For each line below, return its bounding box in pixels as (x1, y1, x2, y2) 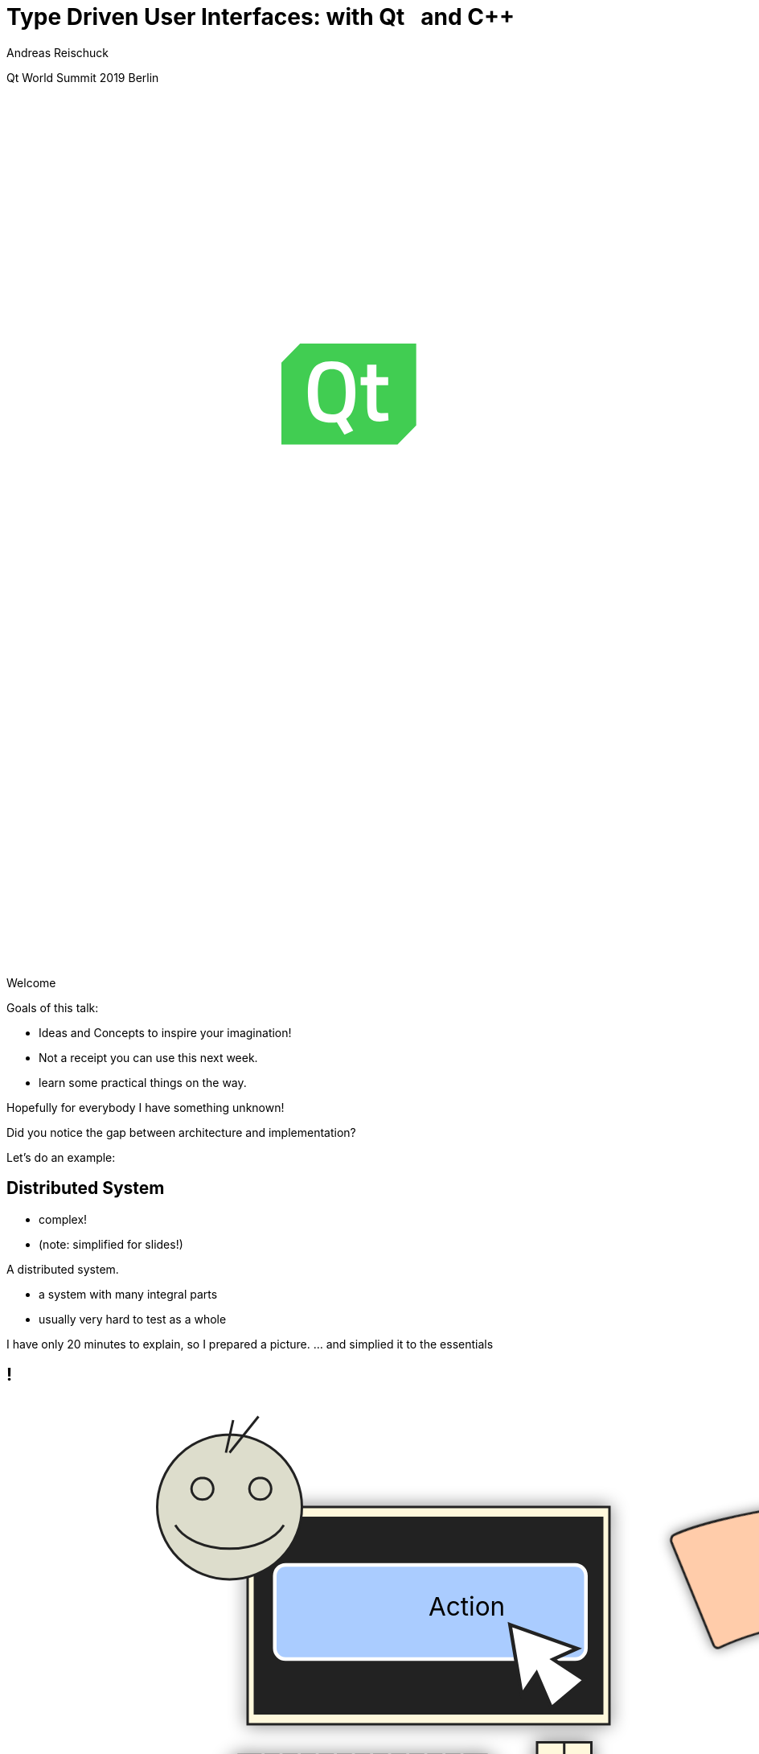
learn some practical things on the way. (39, 1075, 247, 1089)
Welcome (6, 975, 56, 990)
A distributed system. (6, 1262, 119, 1276)
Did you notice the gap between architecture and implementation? (6, 1125, 356, 1139)
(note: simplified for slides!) (39, 1237, 183, 1251)
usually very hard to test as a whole (39, 1311, 227, 1326)
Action (429, 1591, 506, 1623)
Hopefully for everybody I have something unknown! (6, 1100, 285, 1114)
